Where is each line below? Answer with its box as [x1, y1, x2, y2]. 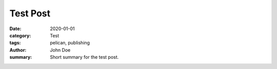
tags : [9, 40, 21, 46]
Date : [9, 26, 22, 32]
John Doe [50, 47, 71, 53]
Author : [9, 47, 27, 53]
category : [9, 32, 31, 38]
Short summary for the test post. [50, 54, 119, 60]
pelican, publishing [50, 40, 90, 46]
